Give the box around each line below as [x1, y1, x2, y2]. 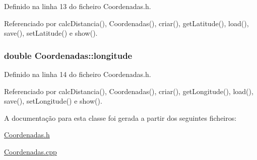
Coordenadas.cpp [4, 146, 57, 156]
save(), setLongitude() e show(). [4, 96, 102, 106]
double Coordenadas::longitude [4, 49, 133, 61]
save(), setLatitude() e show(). [4, 28, 98, 38]
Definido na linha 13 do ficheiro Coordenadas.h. [4, 1, 151, 11]
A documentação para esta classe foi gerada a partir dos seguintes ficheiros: [4, 112, 237, 123]
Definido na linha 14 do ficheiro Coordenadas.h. [4, 69, 151, 79]
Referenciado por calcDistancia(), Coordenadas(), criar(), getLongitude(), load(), [4, 86, 253, 96]
